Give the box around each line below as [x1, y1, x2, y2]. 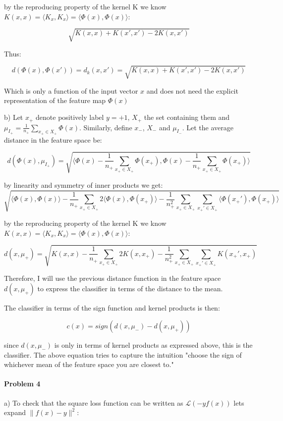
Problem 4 [4, 378, 41, 389]
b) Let [4, 112, 23, 122]
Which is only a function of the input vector [4, 85, 138, 96]
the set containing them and [144, 112, 230, 122]
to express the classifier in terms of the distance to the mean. [37, 283, 223, 294]
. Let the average [182, 122, 233, 132]
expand [4, 407, 26, 418]
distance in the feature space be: [4, 134, 102, 145]
